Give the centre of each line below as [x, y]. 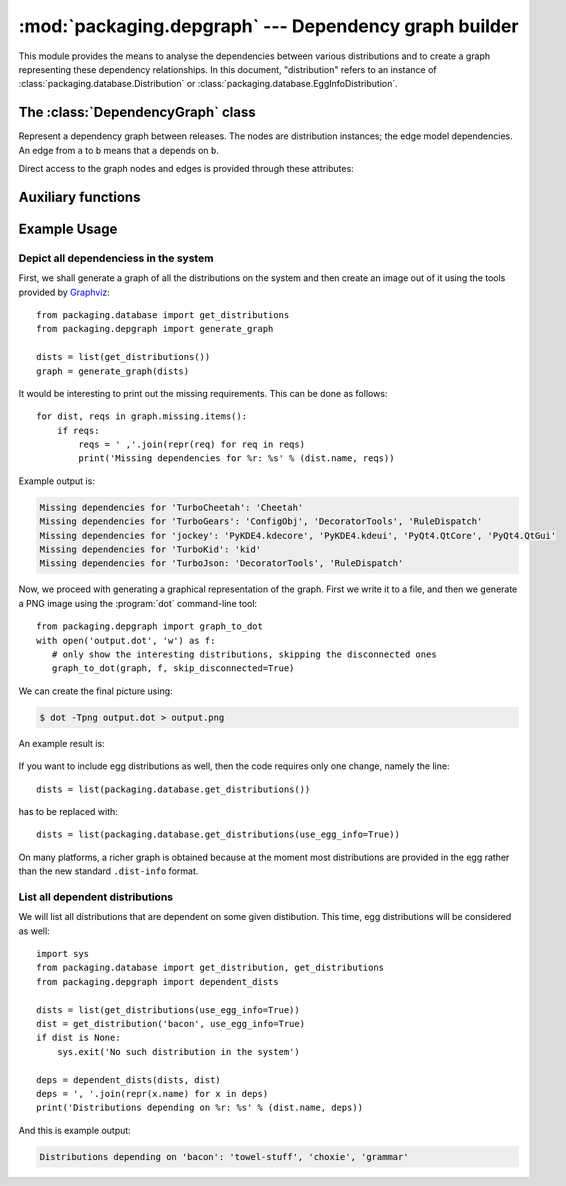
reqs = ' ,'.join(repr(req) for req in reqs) [191, 444]
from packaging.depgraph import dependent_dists [157, 981]
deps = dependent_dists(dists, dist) [129, 1079]
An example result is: [61, 743]
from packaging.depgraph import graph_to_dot [150, 626]
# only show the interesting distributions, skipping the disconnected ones [244, 654]
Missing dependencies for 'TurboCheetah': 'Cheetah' [171, 507]
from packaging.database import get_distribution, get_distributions [210, 968]
